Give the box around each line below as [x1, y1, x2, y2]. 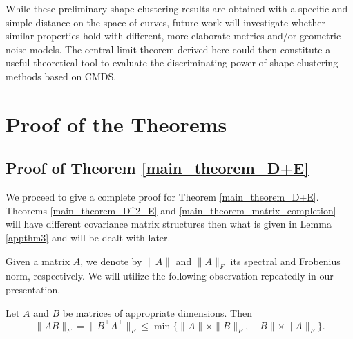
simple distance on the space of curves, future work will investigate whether [6, 15, 325, 29]
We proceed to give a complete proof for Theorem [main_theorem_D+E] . [6, 190, 319, 204]
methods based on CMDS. [6, 68, 117, 83]
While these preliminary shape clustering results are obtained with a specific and [6, 1, 348, 15]
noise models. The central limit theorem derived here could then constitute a [6, 42, 331, 56]
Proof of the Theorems [6, 109, 227, 138]
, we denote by [80, 253, 142, 268]
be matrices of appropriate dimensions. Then [62, 305, 252, 320]
